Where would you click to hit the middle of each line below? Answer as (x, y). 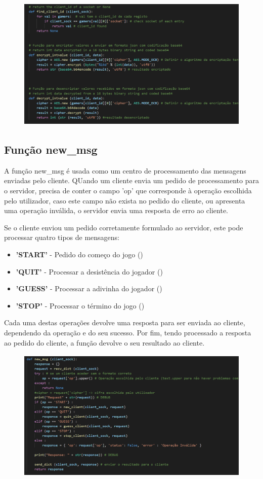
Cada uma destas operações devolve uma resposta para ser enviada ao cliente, (125, 322)
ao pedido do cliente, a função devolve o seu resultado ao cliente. (104, 342)
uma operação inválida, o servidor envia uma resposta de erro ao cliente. (116, 210)
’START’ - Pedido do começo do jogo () (79, 254)
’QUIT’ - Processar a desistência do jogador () (89, 271)
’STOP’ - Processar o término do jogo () (80, 305)
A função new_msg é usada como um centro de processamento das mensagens (125, 170)
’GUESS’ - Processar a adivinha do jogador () (89, 288)
